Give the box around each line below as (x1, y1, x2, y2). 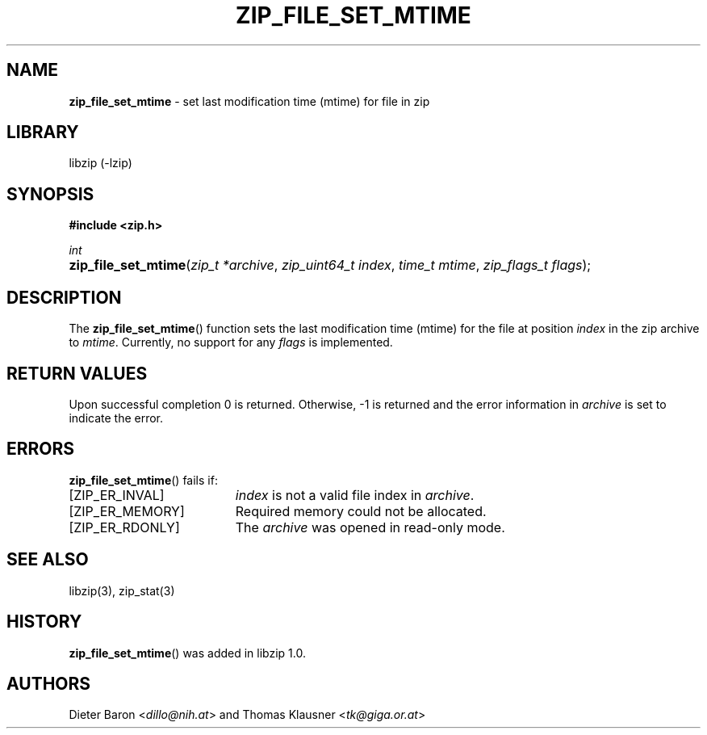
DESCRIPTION (6, 287, 122, 308)
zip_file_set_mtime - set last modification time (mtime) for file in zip (69, 94, 430, 108)
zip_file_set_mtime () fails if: (69, 472, 218, 487)
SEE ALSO (6, 549, 89, 570)
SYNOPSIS (6, 183, 94, 204)
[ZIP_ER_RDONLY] (69, 519, 180, 535)
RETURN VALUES (6, 363, 148, 384)
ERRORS (6, 439, 75, 460)
